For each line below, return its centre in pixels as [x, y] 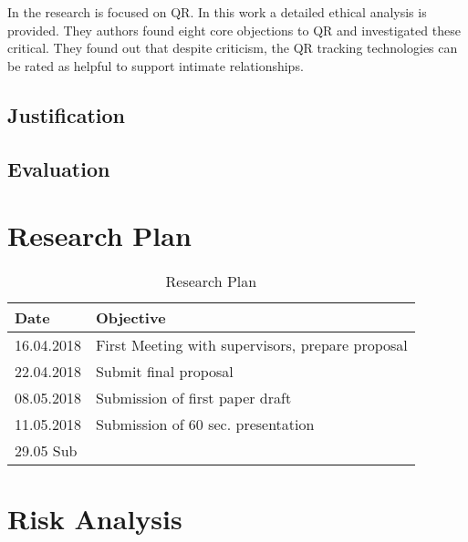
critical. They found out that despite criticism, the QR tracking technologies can [233, 48]
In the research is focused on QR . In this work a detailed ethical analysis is [217, 12]
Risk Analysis [95, 519]
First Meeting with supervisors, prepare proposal [251, 345]
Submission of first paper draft [193, 398]
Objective [130, 318]
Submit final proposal [164, 372]
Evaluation [59, 168]
